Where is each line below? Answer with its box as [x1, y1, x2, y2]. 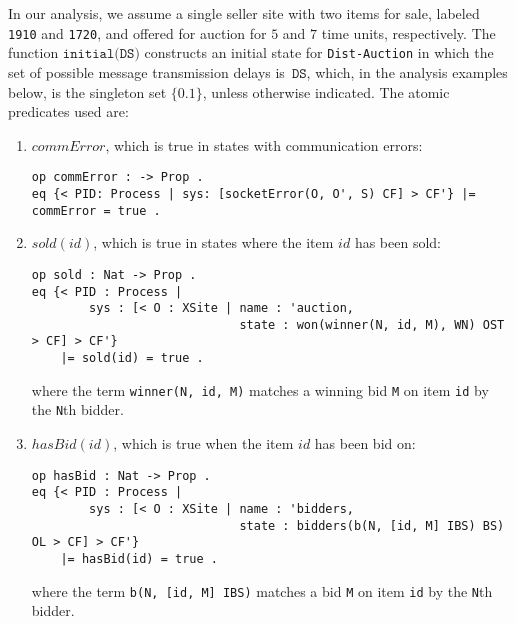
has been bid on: [314, 433, 416, 454]
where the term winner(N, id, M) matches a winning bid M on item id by [31, 379, 489, 400]
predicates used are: [8, 101, 129, 122]
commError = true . [31, 203, 161, 218]
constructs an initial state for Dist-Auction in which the [144, 42, 494, 63]
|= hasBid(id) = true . [60, 551, 218, 566]
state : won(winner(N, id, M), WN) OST [239, 317, 505, 332]
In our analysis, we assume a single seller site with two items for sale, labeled [8, 3, 480, 23]
